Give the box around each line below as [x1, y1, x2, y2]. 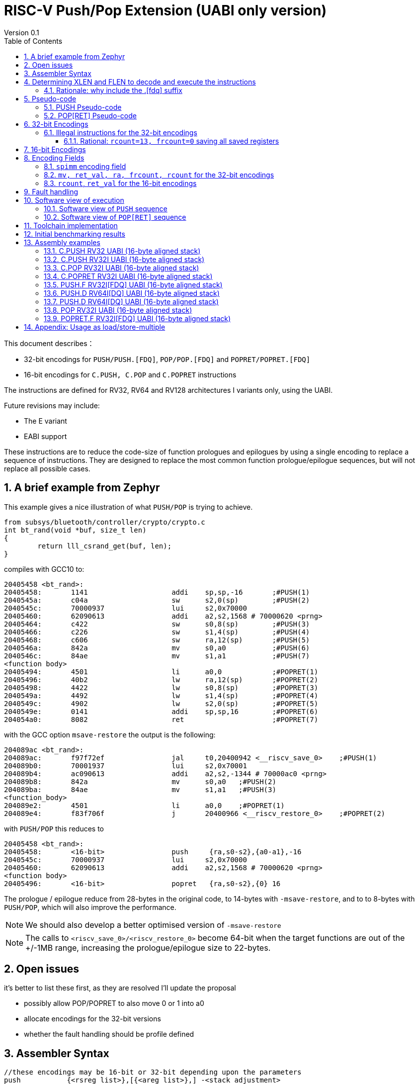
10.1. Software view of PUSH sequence [44, 204, 168, 213]
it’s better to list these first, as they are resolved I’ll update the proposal [4, 984, 236, 993]
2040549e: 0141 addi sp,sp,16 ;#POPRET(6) [4, 707, 319, 716]
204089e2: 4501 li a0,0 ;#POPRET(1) [4, 801, 285, 810]
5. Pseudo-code [24, 94, 77, 103]
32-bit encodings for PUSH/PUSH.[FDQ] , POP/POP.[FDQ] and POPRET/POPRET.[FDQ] [24, 355, 311, 363]
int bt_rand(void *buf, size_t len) [4, 526, 147, 534]
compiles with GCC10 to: [4, 564, 84, 573]
